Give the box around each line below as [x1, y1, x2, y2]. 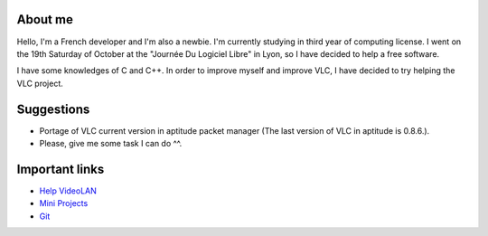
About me [16, 12, 74, 27]
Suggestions [16, 101, 90, 117]
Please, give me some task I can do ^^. [39, 137, 183, 148]
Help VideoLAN [39, 185, 97, 196]
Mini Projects [39, 198, 89, 209]
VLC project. [16, 78, 63, 89]
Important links [16, 161, 105, 176]
